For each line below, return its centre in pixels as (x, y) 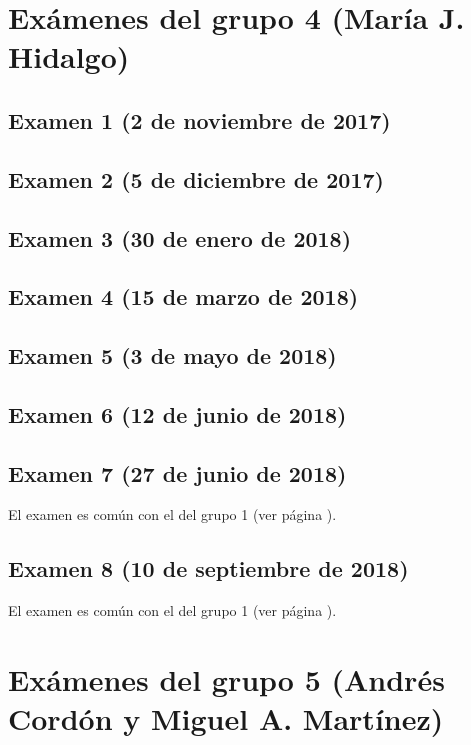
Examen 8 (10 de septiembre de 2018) (208, 568)
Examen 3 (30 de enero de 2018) (180, 237)
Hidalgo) (69, 56)
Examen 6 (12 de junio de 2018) (177, 413)
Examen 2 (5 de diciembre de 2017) (196, 178)
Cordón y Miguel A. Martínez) (226, 718)
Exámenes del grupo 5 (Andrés (226, 679)
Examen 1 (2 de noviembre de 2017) (199, 119)
